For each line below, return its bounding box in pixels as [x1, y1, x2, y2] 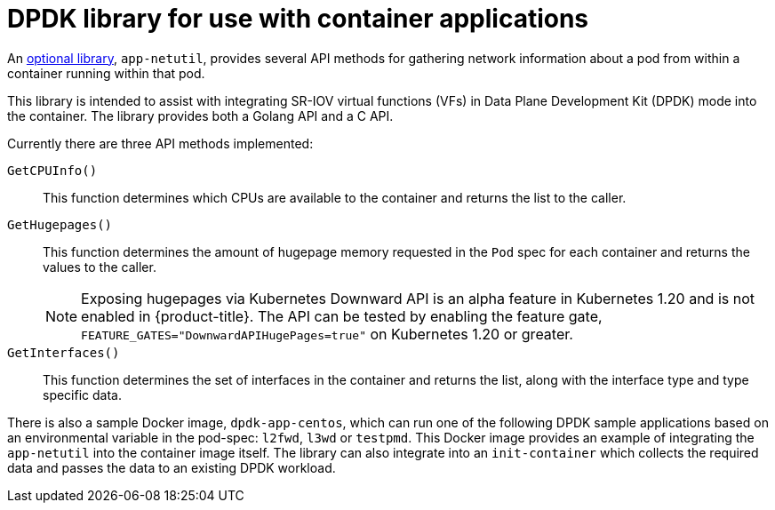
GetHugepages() [7, 217, 113, 232]
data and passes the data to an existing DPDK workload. [7, 459, 336, 475]
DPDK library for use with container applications [7, 4, 589, 34]
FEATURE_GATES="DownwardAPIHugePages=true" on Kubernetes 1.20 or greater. [81, 324, 573, 343]
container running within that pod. [7, 65, 205, 81]
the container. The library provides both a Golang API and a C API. [7, 108, 394, 124]
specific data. [43, 386, 122, 402]
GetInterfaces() [7, 345, 120, 360]
